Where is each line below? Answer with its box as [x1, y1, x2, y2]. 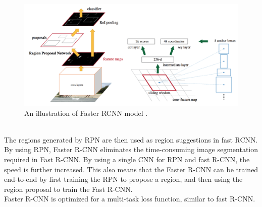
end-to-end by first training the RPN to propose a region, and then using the [4, 174, 243, 184]
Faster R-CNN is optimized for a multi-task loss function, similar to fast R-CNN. [4, 193, 255, 204]
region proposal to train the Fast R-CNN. [4, 183, 133, 194]
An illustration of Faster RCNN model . [24, 107, 148, 118]
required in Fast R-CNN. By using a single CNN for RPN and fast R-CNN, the [4, 154, 250, 165]
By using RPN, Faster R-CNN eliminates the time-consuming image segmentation [4, 144, 258, 155]
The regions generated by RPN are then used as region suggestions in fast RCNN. [4, 134, 258, 145]
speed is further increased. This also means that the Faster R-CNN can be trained [4, 164, 258, 174]
